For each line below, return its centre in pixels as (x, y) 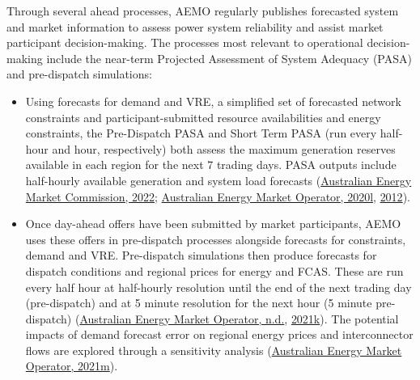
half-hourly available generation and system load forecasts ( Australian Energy (218, 180)
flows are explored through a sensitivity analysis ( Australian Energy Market (214, 350)
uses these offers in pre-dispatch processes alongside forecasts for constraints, (216, 239)
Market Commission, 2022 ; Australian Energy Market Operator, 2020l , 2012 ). (218, 196)
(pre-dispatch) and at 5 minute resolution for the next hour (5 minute (199, 303)
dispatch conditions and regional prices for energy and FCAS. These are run (214, 270)
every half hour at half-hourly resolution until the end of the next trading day (218, 287)
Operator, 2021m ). (72, 366)
